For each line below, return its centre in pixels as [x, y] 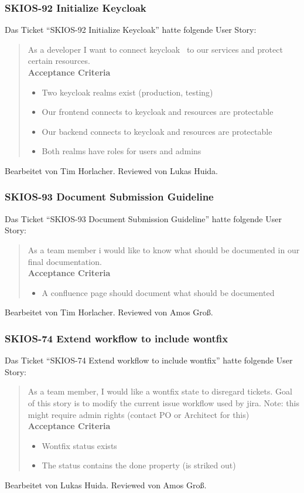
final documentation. [65, 261]
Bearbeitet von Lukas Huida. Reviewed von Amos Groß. [106, 484]
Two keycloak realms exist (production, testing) [127, 92]
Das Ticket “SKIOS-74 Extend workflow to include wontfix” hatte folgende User [149, 360]
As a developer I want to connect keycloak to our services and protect [155, 49]
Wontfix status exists [79, 445]
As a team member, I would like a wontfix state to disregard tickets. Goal [160, 391]
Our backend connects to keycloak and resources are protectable [157, 131]
